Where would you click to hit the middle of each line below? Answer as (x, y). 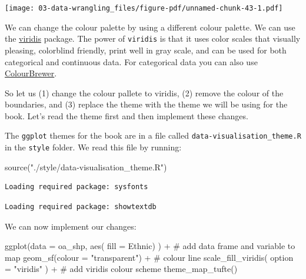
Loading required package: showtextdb (81, 206)
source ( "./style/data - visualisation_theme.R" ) (86, 167)
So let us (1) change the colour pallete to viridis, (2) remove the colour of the (144, 93)
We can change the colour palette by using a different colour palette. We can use (150, 27)
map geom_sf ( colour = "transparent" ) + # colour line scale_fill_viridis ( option (149, 257)
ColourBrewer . (31, 73)
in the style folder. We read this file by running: (93, 147)
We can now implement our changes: (71, 226)
